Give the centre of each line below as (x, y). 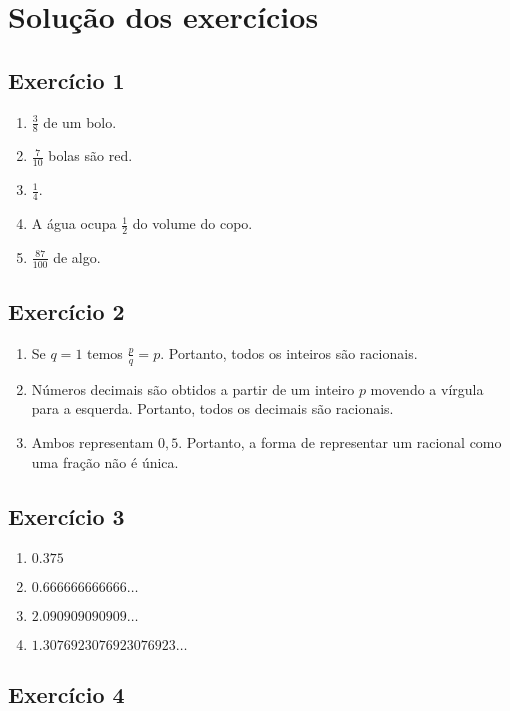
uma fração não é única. (105, 461)
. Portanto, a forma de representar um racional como (340, 441)
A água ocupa (74, 223)
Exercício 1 (66, 79)
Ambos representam (92, 441)
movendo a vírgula (427, 388)
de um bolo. (80, 121)
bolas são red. (90, 155)
